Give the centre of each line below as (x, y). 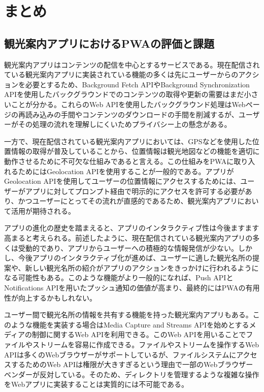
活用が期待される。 (43, 210)
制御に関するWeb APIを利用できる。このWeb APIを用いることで (139, 334)
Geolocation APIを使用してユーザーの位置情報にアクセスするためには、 (122, 181)
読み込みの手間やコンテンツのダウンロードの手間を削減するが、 (132, 114)
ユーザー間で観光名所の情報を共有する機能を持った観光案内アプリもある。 (128, 315)
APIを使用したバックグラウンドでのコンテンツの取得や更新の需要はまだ (124, 94)
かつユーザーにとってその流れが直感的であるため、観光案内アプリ (128, 201)
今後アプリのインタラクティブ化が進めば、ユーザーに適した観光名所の (135, 258)
